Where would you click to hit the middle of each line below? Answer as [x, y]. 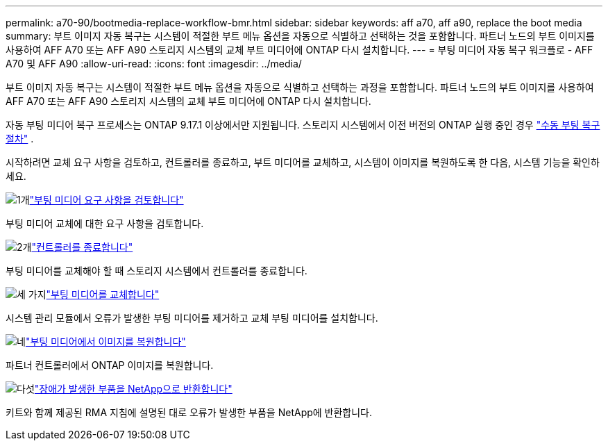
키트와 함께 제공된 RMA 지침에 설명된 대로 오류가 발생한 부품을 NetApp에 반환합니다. [189, 412]
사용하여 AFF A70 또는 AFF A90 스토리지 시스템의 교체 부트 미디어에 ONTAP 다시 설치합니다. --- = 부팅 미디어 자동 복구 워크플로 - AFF [299, 50]
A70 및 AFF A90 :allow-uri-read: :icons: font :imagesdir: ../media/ [154, 64]
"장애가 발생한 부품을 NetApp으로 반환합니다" [133, 389]
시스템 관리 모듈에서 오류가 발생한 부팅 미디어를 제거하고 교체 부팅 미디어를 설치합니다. [192, 318]
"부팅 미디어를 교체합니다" [103, 294]
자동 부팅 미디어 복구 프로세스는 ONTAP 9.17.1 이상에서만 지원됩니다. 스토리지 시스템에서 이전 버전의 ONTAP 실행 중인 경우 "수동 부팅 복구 [303, 125]
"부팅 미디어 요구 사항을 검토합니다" [107, 200]
